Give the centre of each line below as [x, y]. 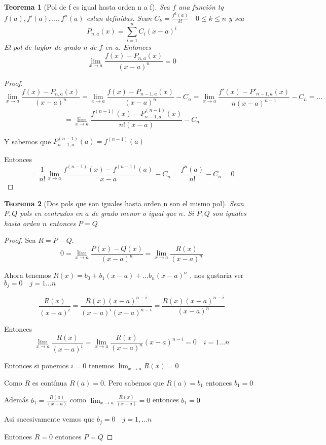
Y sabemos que [28, 141]
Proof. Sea [20, 240]
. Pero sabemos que [134, 382]
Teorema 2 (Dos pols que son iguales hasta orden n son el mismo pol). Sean [124, 203]
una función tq [201, 7]
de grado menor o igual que [134, 213]
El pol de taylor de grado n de [50, 47]
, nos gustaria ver [217, 275]
